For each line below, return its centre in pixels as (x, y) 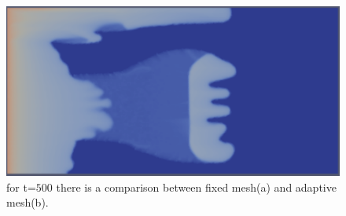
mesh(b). (28, 202)
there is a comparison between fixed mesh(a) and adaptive (196, 187)
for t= (21, 187)
